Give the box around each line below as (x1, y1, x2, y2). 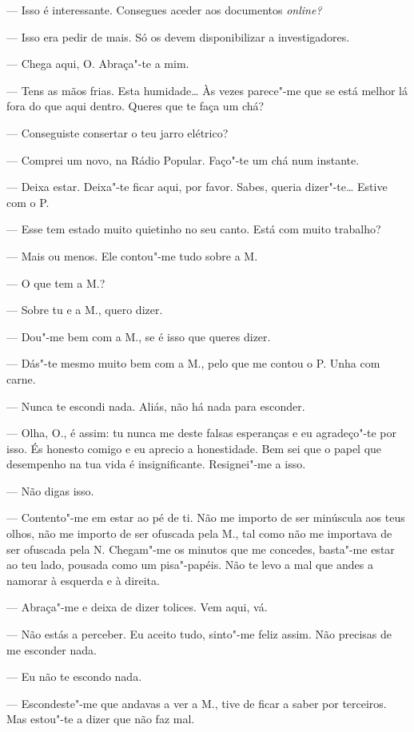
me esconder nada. (6, 641, 97, 658)
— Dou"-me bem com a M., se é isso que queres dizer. (6, 328, 271, 344)
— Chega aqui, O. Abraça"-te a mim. (6, 55, 189, 72)
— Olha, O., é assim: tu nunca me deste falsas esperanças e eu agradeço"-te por (6, 424, 397, 441)
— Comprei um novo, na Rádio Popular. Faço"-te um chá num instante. (6, 151, 360, 168)
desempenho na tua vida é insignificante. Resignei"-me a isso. (6, 456, 306, 472)
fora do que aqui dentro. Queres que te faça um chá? (6, 97, 265, 114)
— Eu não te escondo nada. (6, 668, 142, 685)
